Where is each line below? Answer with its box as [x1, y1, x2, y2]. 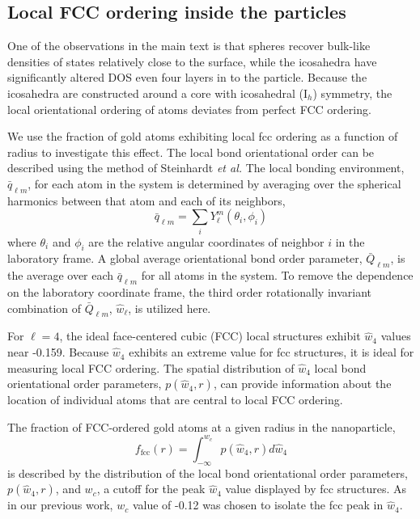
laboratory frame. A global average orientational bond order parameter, [7, 250, 363, 267]
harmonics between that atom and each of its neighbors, [7, 192, 286, 209]
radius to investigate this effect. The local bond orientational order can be [7, 143, 375, 160]
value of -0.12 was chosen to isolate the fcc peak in [132, 496, 384, 513]
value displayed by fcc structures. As [225, 480, 407, 497]
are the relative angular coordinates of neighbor [88, 233, 325, 250]
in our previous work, [7, 496, 113, 513]
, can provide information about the [213, 375, 392, 392]
